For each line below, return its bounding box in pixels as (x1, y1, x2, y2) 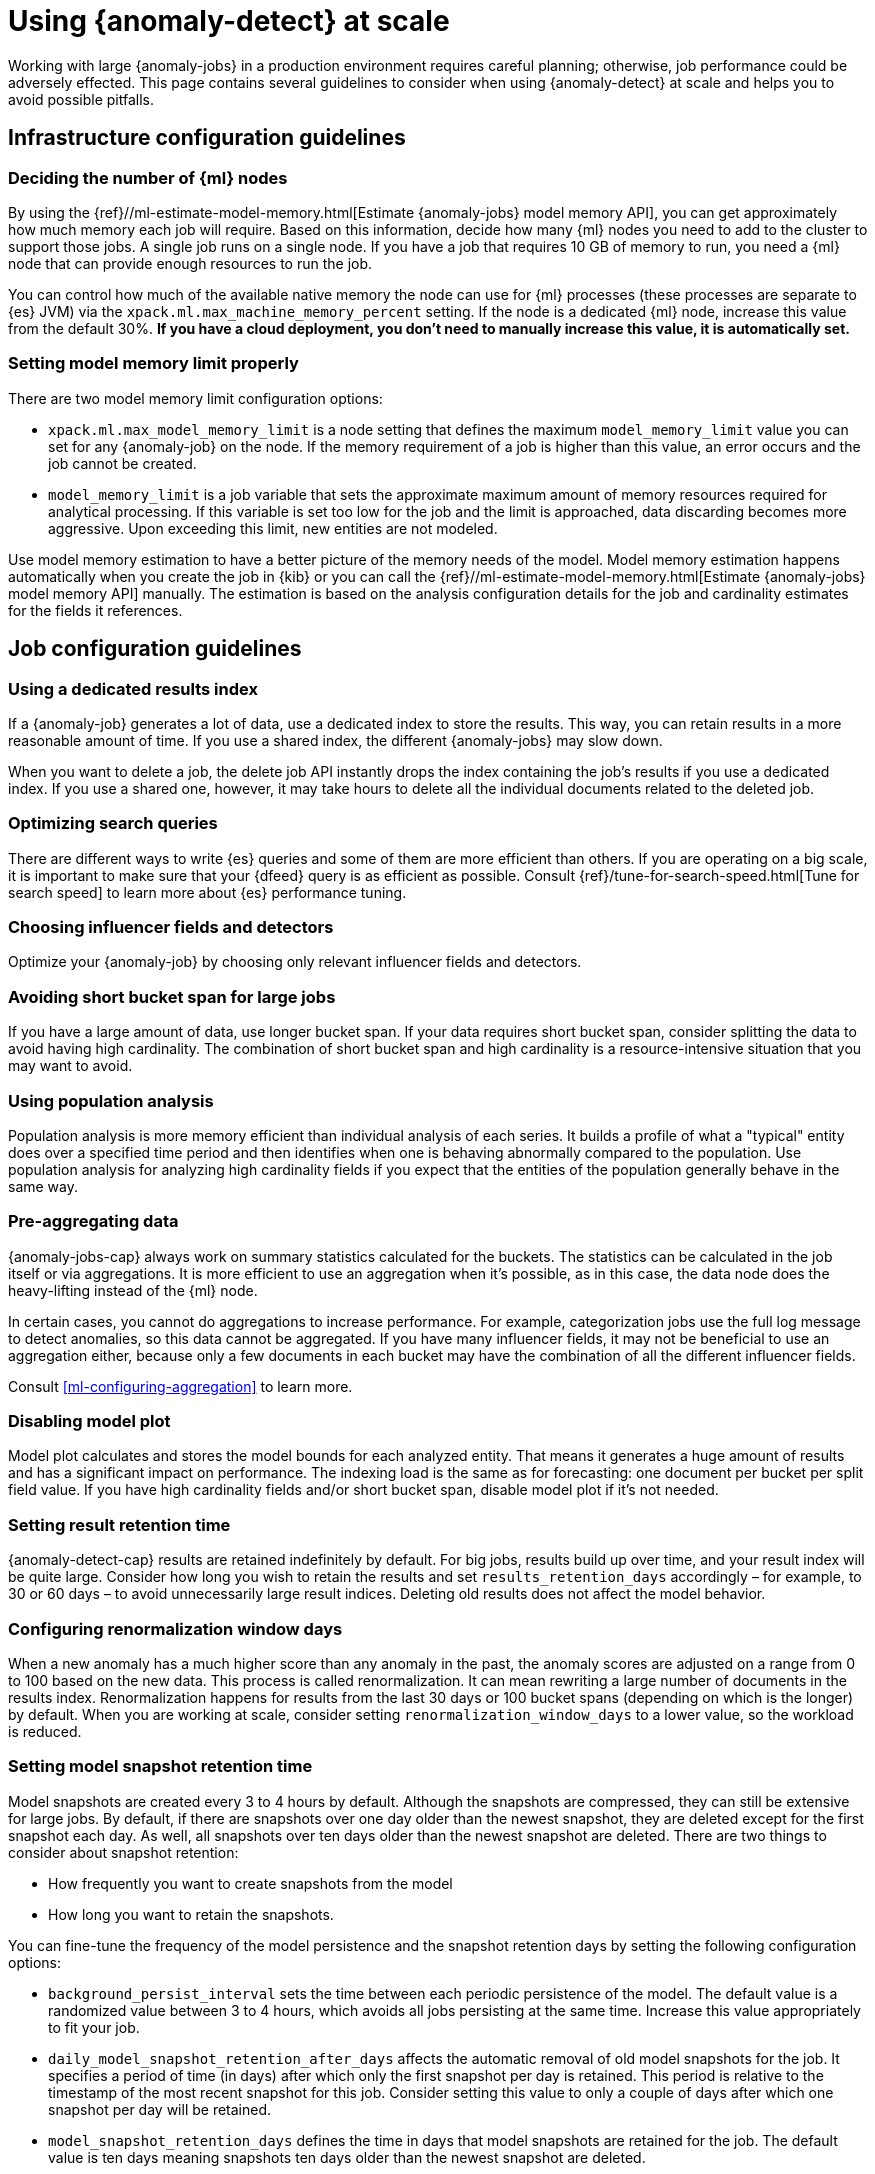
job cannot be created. (48, 454, 197, 472)
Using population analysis (8, 1090, 214, 1111)
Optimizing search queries (8, 813, 218, 834)
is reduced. (8, 1722, 82, 1740)
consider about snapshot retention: (8, 1843, 239, 1861)
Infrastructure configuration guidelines (8, 125, 406, 151)
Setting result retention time (8, 1514, 231, 1535)
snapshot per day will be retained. (48, 2100, 272, 2118)
